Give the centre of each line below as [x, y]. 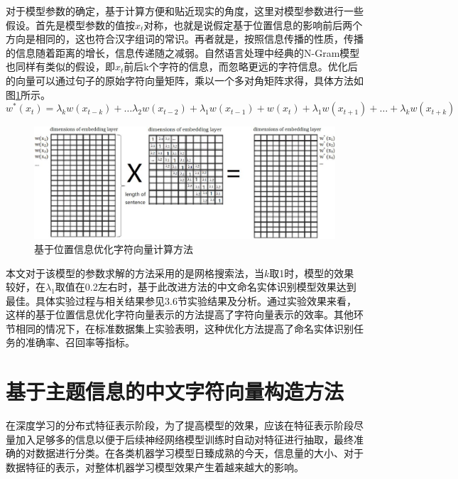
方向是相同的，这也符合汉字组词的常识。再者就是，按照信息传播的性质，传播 [185, 39]
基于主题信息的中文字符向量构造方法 [175, 391]
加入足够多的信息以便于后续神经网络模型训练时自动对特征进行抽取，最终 [184, 439]
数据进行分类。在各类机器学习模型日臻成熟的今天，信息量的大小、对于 [199, 453]
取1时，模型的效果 [312, 273]
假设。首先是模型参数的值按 [70, 25]
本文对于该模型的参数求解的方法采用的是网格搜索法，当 [135, 273]
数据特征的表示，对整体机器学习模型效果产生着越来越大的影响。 [155, 467]
